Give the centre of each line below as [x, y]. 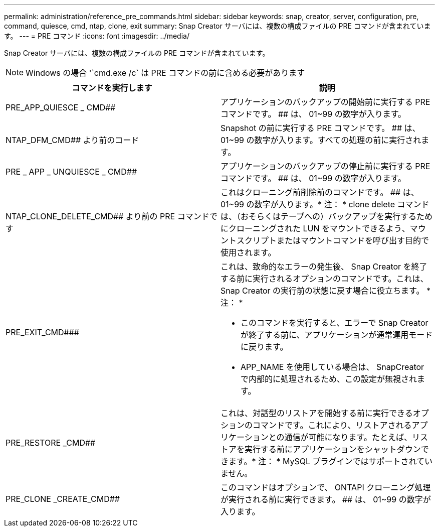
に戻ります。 [264, 347]
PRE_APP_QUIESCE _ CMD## [61, 107]
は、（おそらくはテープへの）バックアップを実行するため [327, 216]
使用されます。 [248, 252]
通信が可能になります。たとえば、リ [352, 437]
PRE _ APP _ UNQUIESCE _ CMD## [71, 172]
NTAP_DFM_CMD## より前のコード [72, 140]
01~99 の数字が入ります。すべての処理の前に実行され [321, 140]
